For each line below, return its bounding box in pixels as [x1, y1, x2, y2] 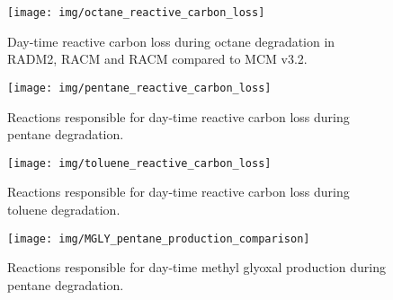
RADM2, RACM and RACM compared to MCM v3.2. [7, 49, 308, 68]
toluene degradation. [7, 199, 121, 218]
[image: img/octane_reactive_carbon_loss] [7, 6, 265, 19]
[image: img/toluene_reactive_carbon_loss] [7, 156, 272, 170]
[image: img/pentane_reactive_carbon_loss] [7, 81, 272, 94]
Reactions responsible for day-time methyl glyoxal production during [7, 258, 387, 277]
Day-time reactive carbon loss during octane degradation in [7, 31, 335, 50]
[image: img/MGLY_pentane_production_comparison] [7, 232, 310, 245]
